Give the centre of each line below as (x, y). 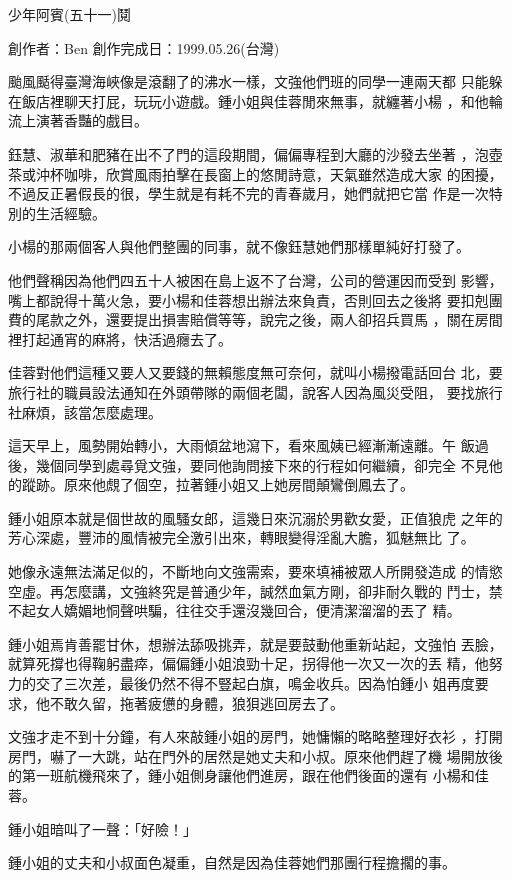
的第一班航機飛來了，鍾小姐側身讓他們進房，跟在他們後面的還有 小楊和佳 (248, 775)
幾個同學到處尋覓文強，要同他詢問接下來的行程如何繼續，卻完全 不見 (262, 464)
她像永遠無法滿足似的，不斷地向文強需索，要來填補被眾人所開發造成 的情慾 (255, 571)
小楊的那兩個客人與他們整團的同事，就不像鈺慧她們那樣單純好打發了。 (239, 246)
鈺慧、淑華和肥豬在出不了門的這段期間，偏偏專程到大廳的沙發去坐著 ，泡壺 (255, 153)
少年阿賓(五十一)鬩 (69, 14)
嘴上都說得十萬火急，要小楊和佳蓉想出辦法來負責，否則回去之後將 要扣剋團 (255, 299)
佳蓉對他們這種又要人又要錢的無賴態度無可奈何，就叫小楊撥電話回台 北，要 (255, 372)
